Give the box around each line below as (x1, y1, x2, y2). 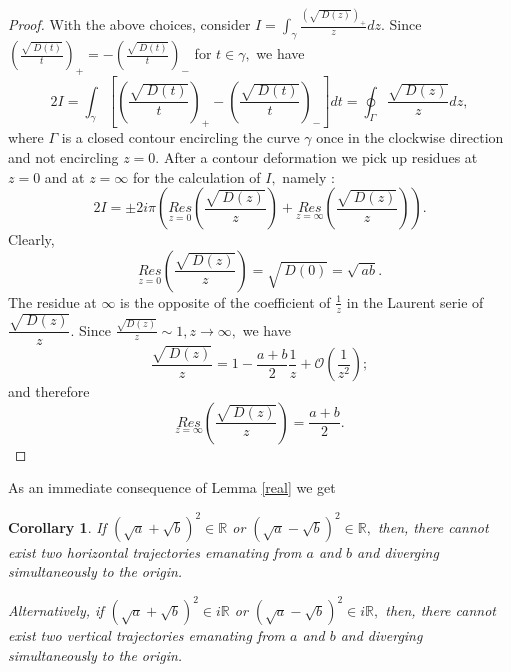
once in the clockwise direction (316, 127, 504, 148)
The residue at (8, 291, 97, 312)
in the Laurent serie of (346, 291, 484, 312)
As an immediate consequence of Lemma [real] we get (8, 477, 336, 498)
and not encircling (8, 147, 119, 168)
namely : (282, 166, 335, 187)
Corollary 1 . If (8, 516, 106, 537)
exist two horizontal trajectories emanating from (8, 541, 302, 562)
